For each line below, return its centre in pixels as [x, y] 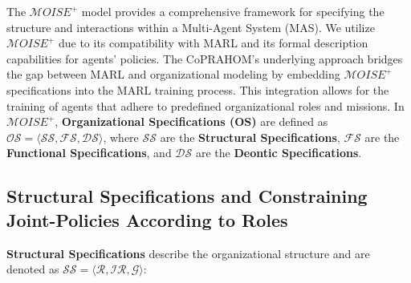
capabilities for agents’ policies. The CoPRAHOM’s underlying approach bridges [205, 58]
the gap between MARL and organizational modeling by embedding [173, 74]
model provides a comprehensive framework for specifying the [233, 11]
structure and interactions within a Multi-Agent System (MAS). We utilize [191, 27]
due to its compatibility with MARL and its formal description [213, 43]
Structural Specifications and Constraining [187, 196]
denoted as [33, 269]
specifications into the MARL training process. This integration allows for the [198, 89]
